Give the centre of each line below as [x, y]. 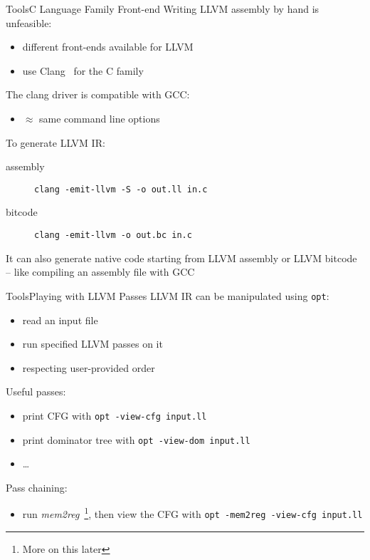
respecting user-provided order [89, 367]
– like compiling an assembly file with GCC [100, 272]
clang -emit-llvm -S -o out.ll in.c [121, 189]
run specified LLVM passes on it [92, 344]
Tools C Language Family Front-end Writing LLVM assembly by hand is [163, 9]
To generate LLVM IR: [55, 142]
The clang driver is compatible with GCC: [98, 94]
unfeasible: [29, 22]
